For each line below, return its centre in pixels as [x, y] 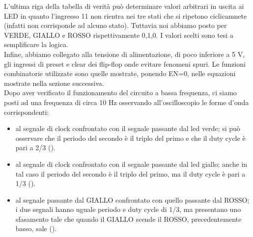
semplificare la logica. [36, 44]
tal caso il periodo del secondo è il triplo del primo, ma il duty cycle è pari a [130, 173]
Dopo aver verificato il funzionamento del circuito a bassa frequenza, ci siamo [120, 92]
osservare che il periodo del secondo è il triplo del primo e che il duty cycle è [130, 138]
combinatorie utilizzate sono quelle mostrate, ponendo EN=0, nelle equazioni [120, 73]
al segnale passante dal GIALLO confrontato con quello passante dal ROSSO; [132, 199]
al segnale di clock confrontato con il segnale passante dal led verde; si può [128, 128]
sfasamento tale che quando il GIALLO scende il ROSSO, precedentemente [128, 219]
